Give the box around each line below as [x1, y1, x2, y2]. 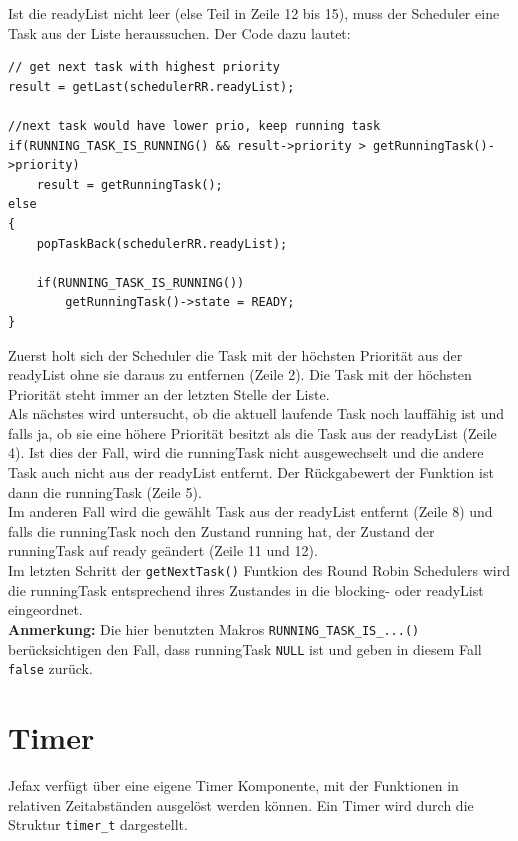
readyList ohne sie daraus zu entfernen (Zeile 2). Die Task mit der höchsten [8, 364, 472, 385]
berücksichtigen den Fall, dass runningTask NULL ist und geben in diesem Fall [8, 638, 482, 659]
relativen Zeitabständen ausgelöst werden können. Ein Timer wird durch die [8, 794, 474, 815]
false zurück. [8, 658, 93, 679]
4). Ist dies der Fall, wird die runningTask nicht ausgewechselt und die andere [8, 442, 484, 463]
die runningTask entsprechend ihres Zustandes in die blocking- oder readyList [8, 579, 484, 600]
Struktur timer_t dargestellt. [8, 814, 188, 835]
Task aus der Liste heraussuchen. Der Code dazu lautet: [8, 22, 351, 43]
